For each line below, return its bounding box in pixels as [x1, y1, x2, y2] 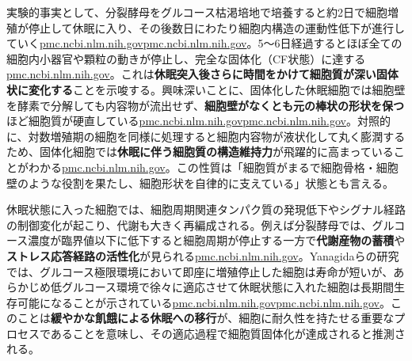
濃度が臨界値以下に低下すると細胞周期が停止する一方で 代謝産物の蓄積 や [28, 232, 406, 249]
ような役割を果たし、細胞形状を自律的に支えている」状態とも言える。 [28, 174, 394, 191]
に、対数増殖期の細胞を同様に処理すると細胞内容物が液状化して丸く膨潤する [6, 127, 406, 144]
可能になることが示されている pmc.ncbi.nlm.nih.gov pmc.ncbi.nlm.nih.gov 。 [17, 294, 391, 310]
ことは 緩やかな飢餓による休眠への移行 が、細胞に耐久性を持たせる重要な [17, 310, 395, 326]
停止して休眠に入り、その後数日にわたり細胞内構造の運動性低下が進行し [28, 19, 406, 36]
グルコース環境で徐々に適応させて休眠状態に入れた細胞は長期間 [61, 279, 395, 295]
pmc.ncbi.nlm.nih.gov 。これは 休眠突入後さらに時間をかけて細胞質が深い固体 [6, 66, 399, 82]
